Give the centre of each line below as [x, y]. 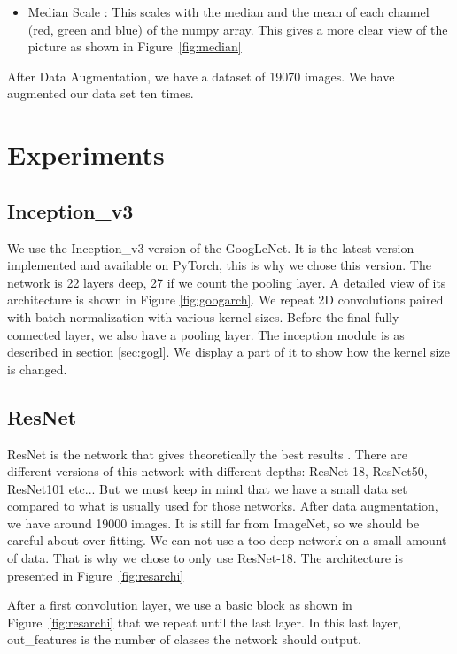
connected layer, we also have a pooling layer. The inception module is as [206, 334]
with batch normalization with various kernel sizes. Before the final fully [203, 316]
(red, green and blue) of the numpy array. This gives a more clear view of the [238, 29]
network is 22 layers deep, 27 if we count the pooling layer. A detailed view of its [227, 282]
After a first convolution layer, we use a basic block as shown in [180, 605]
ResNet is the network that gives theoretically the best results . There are [207, 454]
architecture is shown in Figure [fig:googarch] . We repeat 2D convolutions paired [225, 300]
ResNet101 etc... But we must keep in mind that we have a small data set [207, 488]
